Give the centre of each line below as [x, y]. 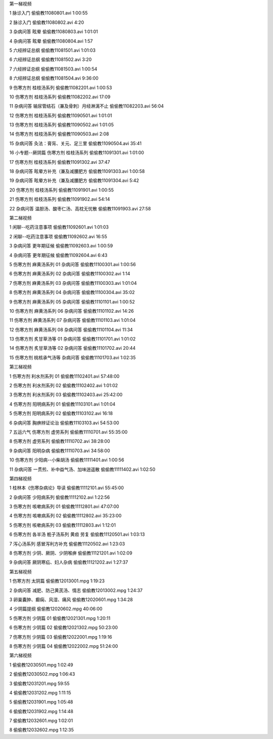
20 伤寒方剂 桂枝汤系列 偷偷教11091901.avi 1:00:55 [61, 190]
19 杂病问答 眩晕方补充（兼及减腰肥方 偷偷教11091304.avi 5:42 [74, 180]
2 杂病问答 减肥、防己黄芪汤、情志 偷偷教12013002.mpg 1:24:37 [76, 590]
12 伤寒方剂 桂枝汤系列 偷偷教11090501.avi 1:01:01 [61, 115]
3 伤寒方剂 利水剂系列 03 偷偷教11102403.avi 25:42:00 [66, 395]
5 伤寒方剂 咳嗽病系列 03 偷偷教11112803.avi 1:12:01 [63, 525]
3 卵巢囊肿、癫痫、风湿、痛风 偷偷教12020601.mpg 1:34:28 [71, 600]
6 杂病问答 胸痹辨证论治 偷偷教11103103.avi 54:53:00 [64, 423]
